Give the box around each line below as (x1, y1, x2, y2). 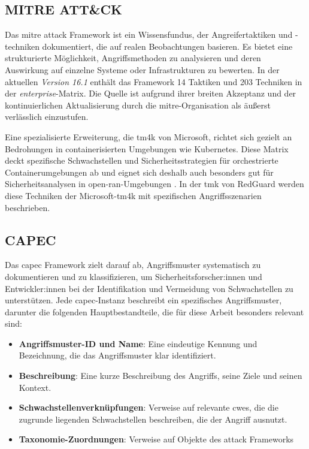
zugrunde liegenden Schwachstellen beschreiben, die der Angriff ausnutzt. (19, 412, 287, 425)
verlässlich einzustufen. (5, 110, 89, 123)
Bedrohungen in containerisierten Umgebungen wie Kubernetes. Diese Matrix (5, 142, 289, 155)
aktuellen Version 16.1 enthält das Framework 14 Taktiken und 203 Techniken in (5, 75, 302, 88)
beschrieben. (5, 201, 50, 213)
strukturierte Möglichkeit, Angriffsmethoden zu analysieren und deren (5, 52, 261, 64)
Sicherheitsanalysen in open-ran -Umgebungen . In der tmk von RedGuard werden (5, 177, 304, 190)
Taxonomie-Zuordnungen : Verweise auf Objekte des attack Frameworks (19, 433, 294, 445)
